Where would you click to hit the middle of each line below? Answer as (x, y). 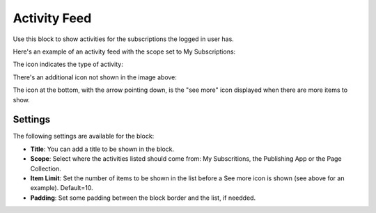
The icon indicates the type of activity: (68, 64)
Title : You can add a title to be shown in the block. (102, 149)
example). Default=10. (62, 188)
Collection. (46, 168)
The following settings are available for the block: (84, 136)
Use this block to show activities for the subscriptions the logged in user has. (124, 39)
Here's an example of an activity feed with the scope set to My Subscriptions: (124, 52)
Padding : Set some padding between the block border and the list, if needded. (143, 198)
